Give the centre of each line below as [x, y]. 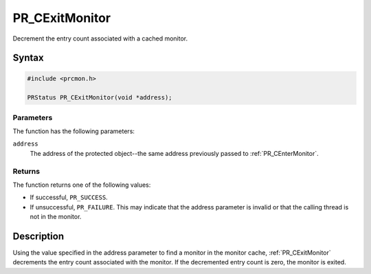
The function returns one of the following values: [82, 185]
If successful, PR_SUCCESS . [69, 197]
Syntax [28, 58]
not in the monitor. [56, 217]
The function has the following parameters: [74, 131]
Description [38, 236]
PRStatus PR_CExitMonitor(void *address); [100, 98]
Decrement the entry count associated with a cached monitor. [100, 38]
